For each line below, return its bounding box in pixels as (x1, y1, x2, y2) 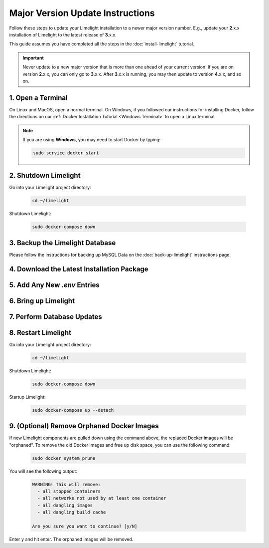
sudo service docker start (33, 150, 99, 156)
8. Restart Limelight (9, 328, 72, 337)
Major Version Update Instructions (9, 7, 155, 18)
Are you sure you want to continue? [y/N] (32, 523, 137, 529)
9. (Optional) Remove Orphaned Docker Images (9, 422, 159, 430)
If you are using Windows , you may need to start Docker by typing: (22, 136, 161, 142)
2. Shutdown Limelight (9, 171, 81, 180)
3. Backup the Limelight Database (9, 239, 116, 247)
